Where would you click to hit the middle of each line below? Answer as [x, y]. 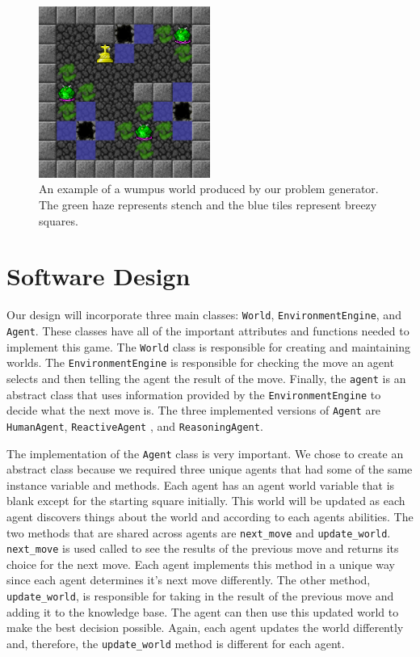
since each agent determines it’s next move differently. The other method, [189, 580]
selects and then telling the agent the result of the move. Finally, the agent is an [206, 378]
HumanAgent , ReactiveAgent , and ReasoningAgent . [135, 425]
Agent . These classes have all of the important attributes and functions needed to [208, 330]
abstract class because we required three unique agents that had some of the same [210, 469]
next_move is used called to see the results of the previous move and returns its [203, 548]
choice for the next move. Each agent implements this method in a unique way [201, 564]
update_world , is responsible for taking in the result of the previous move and [200, 596]
